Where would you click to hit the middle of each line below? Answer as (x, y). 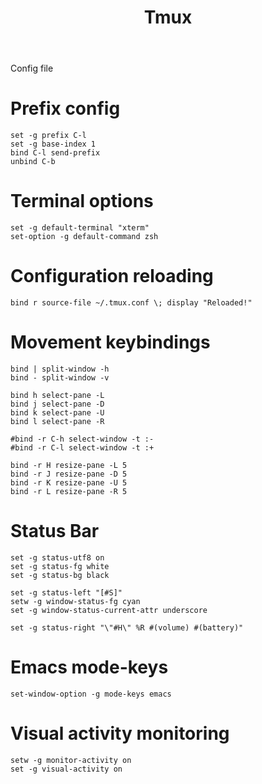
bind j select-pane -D (57, 404)
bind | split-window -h (60, 369)
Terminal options (82, 201)
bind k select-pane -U (57, 412)
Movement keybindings (110, 342)
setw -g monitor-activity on (71, 760)
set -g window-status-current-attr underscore (109, 610)
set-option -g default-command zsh (84, 237)
